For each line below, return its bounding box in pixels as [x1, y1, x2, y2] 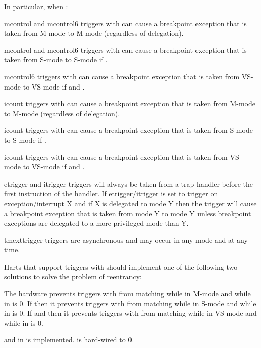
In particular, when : [4, 1, 68, 11]
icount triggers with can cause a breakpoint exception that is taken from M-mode [4, 98, 255, 109]
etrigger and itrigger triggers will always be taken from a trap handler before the [4, 178, 253, 189]
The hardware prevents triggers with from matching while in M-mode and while [4, 288, 251, 299]
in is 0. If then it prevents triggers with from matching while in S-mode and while [4, 298, 256, 308]
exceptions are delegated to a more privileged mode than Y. [4, 218, 189, 228]
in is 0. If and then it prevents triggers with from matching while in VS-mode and [4, 308, 257, 318]
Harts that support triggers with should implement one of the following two [4, 261, 238, 272]
